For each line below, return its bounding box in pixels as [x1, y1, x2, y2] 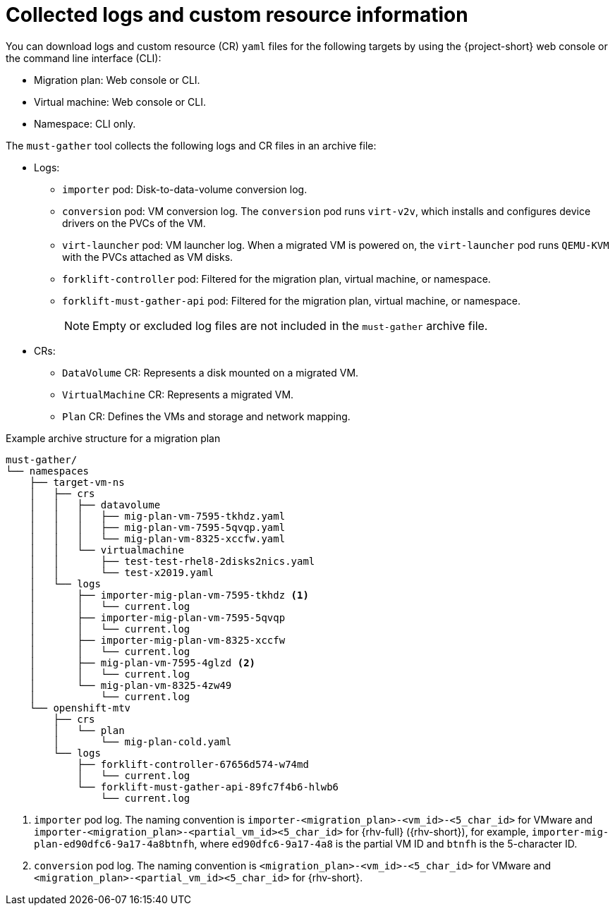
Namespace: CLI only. [34, 117, 136, 130]
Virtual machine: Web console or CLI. [34, 95, 207, 108]
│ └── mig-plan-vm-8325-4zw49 [29, 679, 232, 691]
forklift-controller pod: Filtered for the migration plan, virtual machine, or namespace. [62, 272, 491, 285]
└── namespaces [6, 465, 90, 477]
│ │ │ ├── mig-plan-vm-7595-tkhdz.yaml [29, 510, 286, 522]
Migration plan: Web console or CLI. [34, 73, 200, 86]
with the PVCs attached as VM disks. [62, 250, 233, 263]
